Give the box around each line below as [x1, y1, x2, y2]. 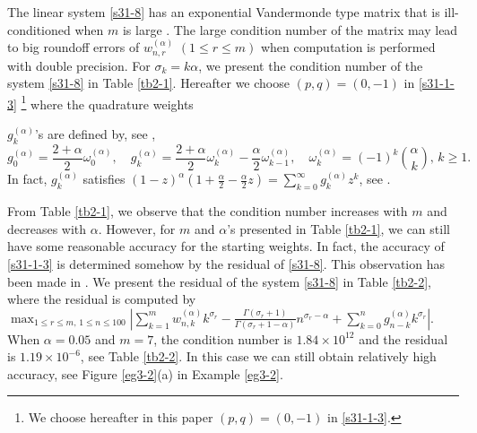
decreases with [7, 219, 87, 238]
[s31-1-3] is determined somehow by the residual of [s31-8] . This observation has [7, 254, 445, 273]
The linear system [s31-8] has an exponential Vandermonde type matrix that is [7, 3, 440, 21]
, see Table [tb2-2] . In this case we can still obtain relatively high [80, 347, 437, 366]
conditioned [7, 20, 71, 39]
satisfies [82, 169, 126, 188]
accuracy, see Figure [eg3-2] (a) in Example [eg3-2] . [7, 364, 283, 383]
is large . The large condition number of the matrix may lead [122, 20, 458, 39]
